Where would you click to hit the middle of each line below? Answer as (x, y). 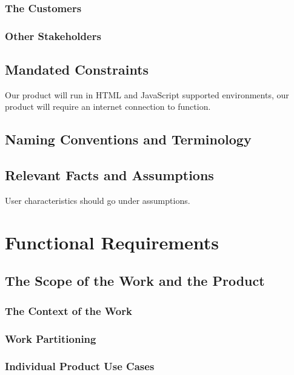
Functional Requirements (112, 242)
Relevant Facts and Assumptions (109, 175)
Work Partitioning (51, 338)
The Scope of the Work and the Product (135, 281)
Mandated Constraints (77, 69)
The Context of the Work (68, 310)
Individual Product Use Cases (80, 366)
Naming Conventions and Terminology (128, 139)
